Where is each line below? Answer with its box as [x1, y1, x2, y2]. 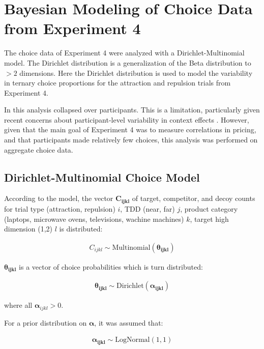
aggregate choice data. [4, 144, 73, 155]
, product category [180, 203, 238, 214]
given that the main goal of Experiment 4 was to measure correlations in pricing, [4, 124, 256, 135]
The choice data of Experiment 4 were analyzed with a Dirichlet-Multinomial [4, 47, 245, 58]
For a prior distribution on [4, 317, 87, 328]
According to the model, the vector [4, 193, 113, 203]
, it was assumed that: [94, 317, 163, 328]
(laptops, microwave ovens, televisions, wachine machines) [4, 213, 184, 224]
